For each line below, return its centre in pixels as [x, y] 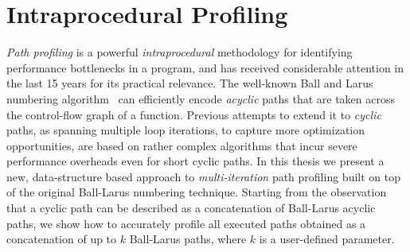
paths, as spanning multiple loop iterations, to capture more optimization [186, 130]
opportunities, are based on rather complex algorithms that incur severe [182, 145]
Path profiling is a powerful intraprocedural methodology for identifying [180, 52]
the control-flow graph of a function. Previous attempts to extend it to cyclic [194, 114]
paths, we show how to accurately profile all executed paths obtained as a [186, 223]
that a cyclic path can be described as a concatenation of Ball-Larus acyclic [191, 208]
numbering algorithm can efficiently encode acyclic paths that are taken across [201, 98]
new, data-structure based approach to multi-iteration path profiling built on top [203, 176]
